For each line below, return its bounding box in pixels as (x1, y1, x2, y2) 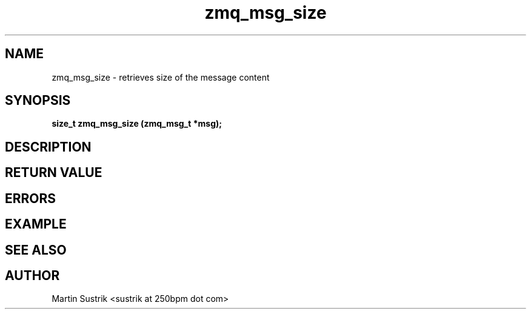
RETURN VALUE (5, 165, 102, 181)
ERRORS (5, 190, 56, 206)
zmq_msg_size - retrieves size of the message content (52, 72, 270, 82)
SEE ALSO (5, 242, 67, 258)
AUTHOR (5, 267, 60, 283)
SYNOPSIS (5, 93, 71, 109)
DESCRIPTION (5, 139, 92, 155)
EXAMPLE (5, 216, 67, 232)
